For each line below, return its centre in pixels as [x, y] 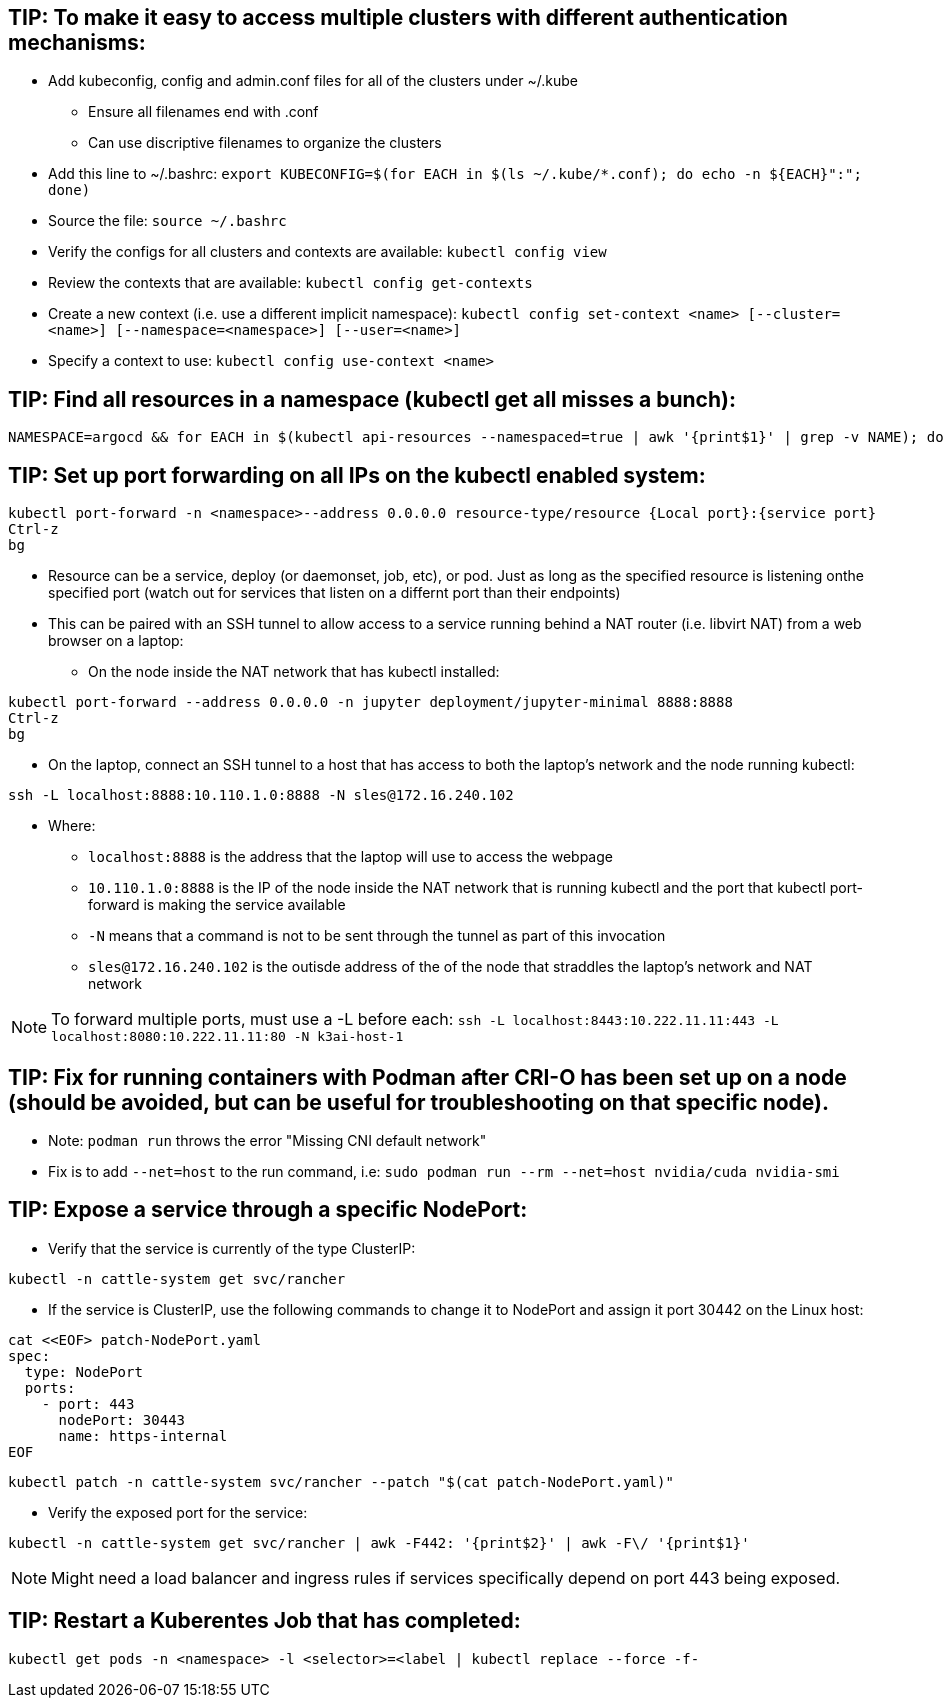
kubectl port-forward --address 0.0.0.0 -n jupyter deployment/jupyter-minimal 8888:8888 [370, 702]
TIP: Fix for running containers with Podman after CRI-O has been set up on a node [427, 1077]
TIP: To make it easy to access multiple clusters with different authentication [398, 17]
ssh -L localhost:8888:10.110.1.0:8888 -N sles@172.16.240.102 [261, 795]
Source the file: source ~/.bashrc [167, 221]
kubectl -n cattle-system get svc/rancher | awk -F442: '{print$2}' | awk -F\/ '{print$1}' [379, 1542]
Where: [72, 826]
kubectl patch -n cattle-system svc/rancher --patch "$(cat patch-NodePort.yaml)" [341, 1481]
